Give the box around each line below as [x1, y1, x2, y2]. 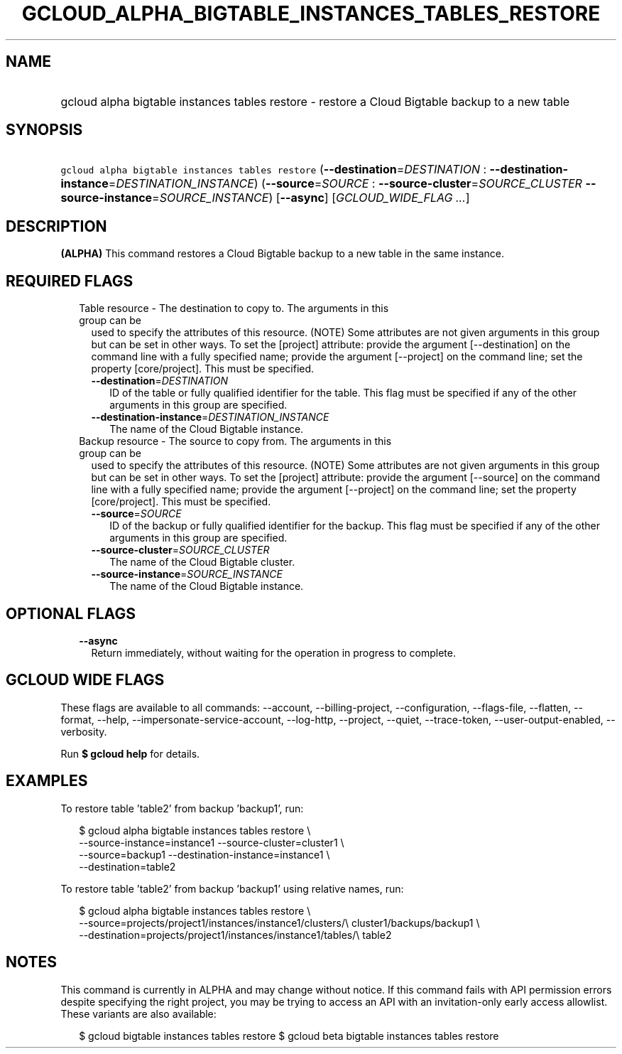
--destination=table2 [79, 860, 176, 873]
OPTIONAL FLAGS [6, 604, 136, 623]
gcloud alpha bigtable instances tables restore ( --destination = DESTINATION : [60, 162, 487, 177]
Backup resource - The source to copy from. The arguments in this [79, 435, 392, 448]
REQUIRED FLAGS [6, 271, 133, 290]
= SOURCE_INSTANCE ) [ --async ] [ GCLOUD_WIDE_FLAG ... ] [152, 190, 470, 205]
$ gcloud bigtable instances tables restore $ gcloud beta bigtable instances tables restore [79, 1029, 499, 1042]
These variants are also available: [60, 1007, 217, 1020]
